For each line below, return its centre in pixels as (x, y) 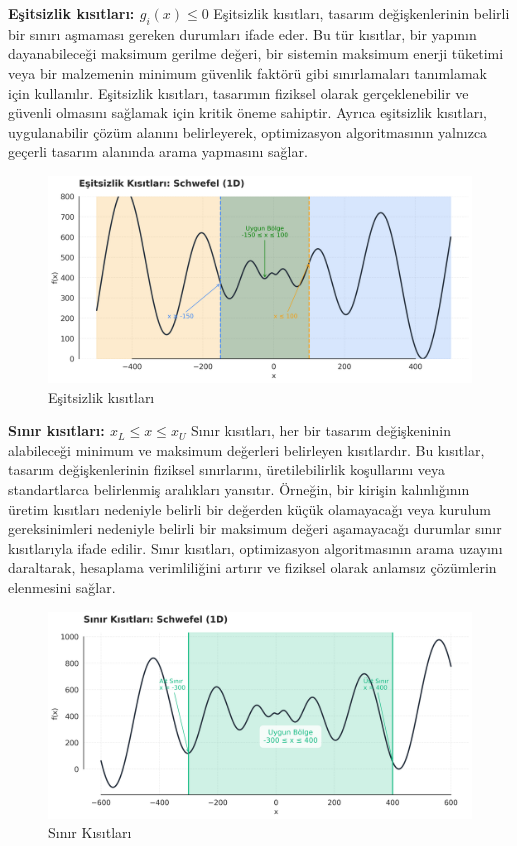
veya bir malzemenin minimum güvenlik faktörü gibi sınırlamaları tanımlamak (247, 72)
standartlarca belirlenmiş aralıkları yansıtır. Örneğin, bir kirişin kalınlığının (239, 488)
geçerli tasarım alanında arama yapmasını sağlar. (158, 151)
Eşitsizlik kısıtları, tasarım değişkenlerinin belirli (361, 13)
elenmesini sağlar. (62, 586)
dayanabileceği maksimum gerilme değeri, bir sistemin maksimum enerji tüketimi (256, 53)
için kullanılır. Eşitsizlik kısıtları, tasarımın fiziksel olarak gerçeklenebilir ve (238, 92)
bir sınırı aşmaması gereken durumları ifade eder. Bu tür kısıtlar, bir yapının (242, 33)
